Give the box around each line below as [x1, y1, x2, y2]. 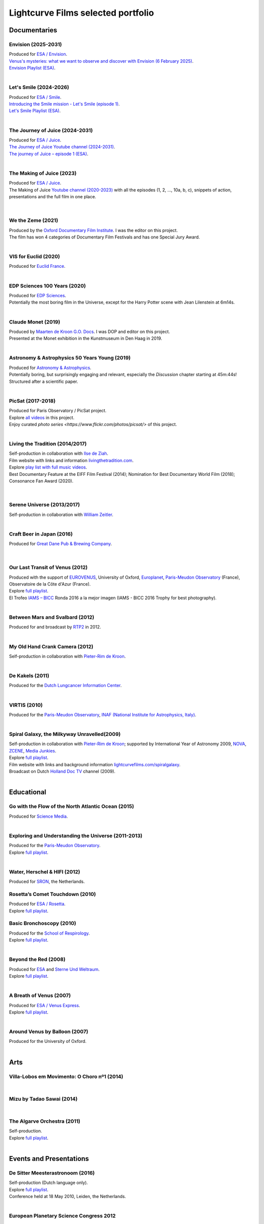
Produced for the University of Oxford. [9, 1038, 87, 1044]
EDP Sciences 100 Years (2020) [9, 282, 86, 289]
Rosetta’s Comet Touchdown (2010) [9, 891, 96, 897]
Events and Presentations [9, 1154, 89, 1163]
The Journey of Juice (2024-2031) [9, 127, 93, 134]
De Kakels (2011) [9, 672, 49, 679]
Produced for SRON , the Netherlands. [9, 879, 85, 885]
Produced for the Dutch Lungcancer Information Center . [9, 683, 122, 688]
